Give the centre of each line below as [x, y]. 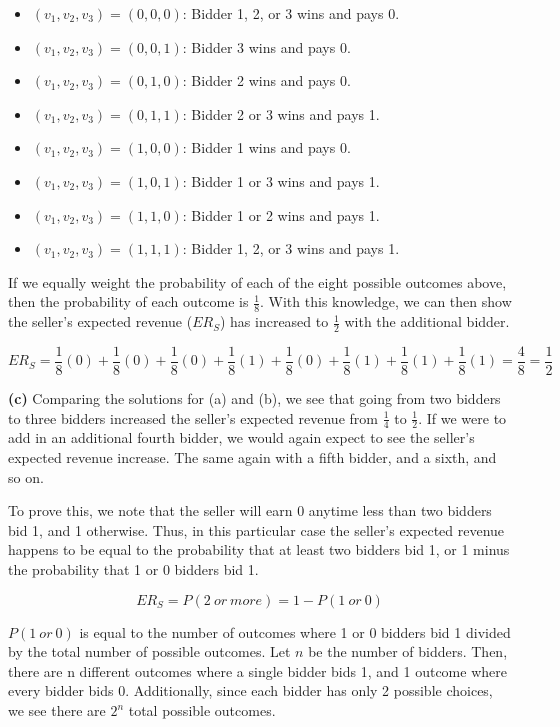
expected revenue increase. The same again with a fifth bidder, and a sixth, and [252, 457]
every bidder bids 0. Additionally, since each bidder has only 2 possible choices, [250, 690]
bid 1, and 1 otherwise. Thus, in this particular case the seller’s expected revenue [256, 529]
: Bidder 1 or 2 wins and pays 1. [281, 214]
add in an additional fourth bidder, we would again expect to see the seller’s [241, 437]
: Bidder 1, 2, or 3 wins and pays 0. [291, 13]
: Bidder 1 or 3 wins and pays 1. [281, 180]
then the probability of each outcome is [128, 301]
